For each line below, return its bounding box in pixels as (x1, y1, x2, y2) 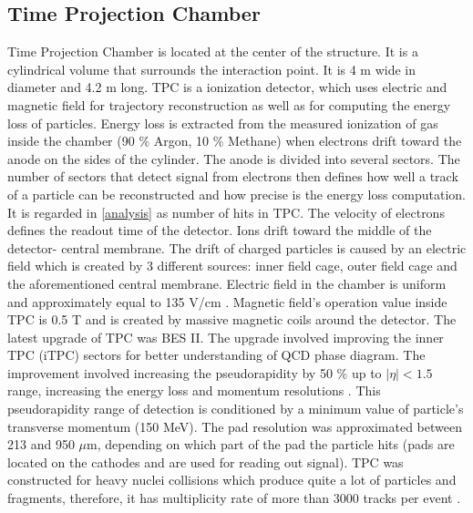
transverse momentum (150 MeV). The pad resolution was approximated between (7, 416, 462, 436)
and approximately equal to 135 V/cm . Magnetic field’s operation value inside (7, 292, 447, 311)
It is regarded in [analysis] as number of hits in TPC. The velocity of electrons (7, 202, 445, 221)
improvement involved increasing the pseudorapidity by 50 (7, 363, 333, 382)
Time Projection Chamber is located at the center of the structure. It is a (7, 42, 418, 61)
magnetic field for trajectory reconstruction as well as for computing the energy (7, 95, 451, 114)
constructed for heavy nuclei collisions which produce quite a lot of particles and (7, 470, 457, 489)
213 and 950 (7, 435, 75, 454)
